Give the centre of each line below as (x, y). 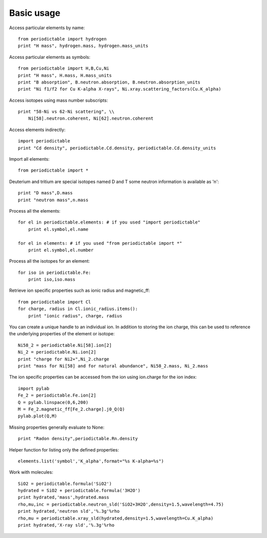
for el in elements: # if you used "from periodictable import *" (100, 243)
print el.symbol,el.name (58, 229)
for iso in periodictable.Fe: (55, 272)
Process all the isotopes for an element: (49, 261)
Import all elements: (29, 159)
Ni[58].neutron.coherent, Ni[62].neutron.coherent (91, 118)
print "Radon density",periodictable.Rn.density (78, 439)
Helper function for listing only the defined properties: (64, 449)
